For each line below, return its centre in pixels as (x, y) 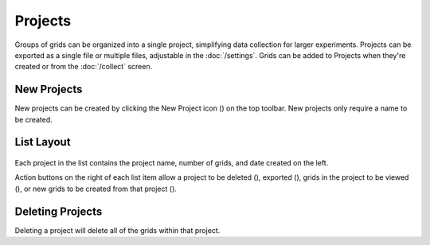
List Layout (43, 142)
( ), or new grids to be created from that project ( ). (96, 189)
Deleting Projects (59, 211)
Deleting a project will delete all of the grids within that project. (117, 230)
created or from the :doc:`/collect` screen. (84, 67)
